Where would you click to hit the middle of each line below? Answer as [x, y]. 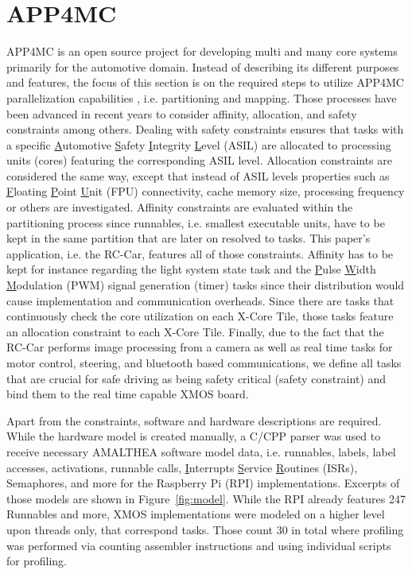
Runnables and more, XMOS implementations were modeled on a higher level [196, 514]
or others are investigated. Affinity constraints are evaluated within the [180, 207]
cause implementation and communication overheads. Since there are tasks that [200, 300]
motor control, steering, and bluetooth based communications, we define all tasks [204, 363]
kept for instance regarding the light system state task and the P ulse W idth [191, 269]
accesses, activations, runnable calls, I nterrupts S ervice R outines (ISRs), [182, 467]
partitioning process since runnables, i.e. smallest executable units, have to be [196, 222]
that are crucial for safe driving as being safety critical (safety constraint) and [196, 378]
